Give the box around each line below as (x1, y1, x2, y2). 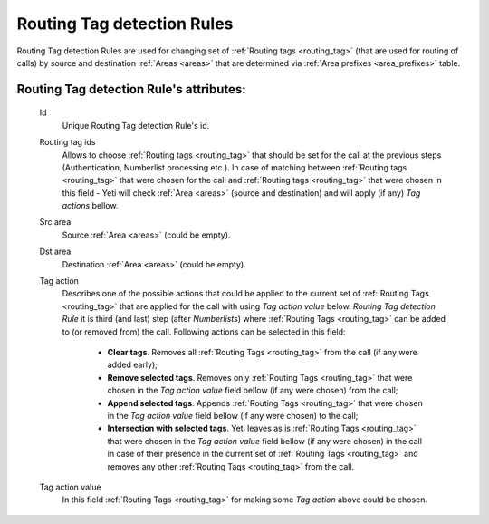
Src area (39, 217, 72, 228)
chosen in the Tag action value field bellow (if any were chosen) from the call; (107, 385, 398, 396)
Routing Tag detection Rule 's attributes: (16, 82, 246, 97)
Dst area (39, 246, 72, 257)
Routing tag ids (39, 137, 96, 148)
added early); (107, 359, 158, 371)
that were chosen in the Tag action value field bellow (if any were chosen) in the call (107, 435, 423, 446)
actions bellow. (62, 200, 119, 211)
